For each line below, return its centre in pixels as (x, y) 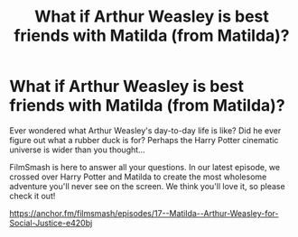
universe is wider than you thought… (78, 150)
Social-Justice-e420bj (51, 223)
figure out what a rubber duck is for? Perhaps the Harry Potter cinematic (144, 140)
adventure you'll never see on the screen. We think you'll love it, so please (148, 186)
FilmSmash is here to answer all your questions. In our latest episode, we (145, 167)
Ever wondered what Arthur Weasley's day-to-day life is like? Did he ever (145, 130)
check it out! (33, 196)
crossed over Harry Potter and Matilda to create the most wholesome (138, 177)
